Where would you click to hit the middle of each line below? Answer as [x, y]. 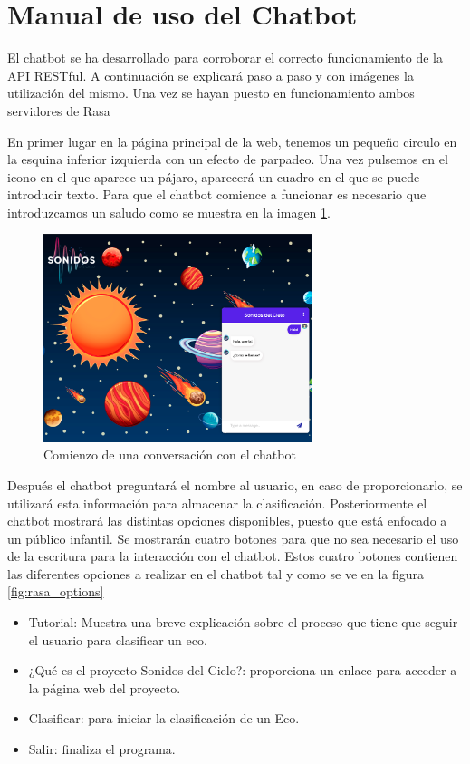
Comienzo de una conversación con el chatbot [170, 455]
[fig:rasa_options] [56, 591]
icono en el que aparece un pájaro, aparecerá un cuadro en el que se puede [214, 176]
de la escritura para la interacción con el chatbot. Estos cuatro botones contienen [233, 556]
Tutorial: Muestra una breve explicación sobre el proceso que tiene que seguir [243, 622]
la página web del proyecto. [105, 687]
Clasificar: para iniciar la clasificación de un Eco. [164, 718]
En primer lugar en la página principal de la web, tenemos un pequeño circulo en [232, 141]
